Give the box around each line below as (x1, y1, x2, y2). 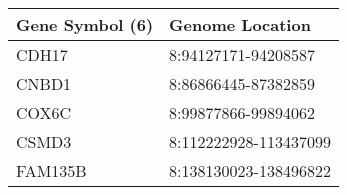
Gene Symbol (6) (16, 13, 154, 36)
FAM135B (16, 159, 87, 182)
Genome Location (169, 13, 311, 36)
